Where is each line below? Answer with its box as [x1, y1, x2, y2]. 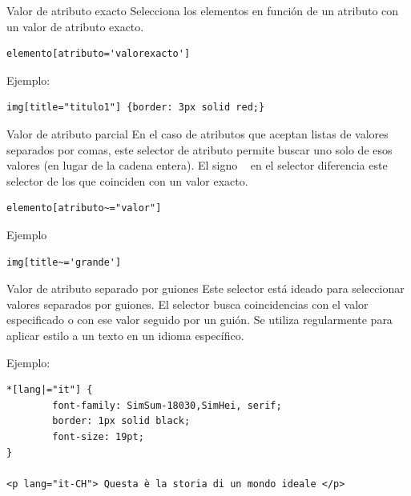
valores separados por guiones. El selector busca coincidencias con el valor [6, 295, 369, 312]
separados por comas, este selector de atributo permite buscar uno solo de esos [6, 141, 393, 158]
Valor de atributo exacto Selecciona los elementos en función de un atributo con [6, 2, 399, 18]
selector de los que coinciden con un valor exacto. [6, 172, 248, 189]
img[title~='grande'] [6, 256, 122, 268]
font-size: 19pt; [52, 430, 144, 442]
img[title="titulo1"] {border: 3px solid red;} [6, 102, 265, 114]
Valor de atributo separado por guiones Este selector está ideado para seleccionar [6, 280, 405, 297]
